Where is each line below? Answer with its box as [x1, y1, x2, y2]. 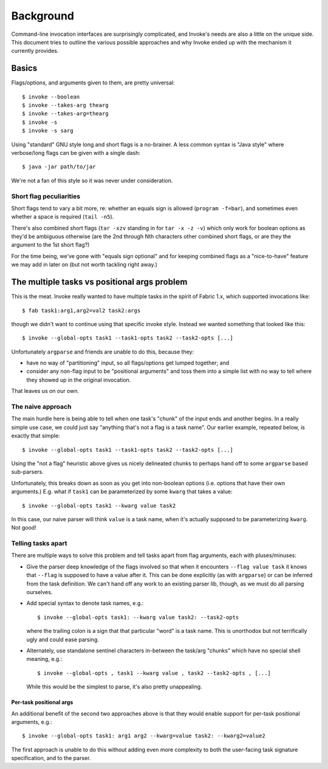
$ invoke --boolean [22, 93, 80, 100]
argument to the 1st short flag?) [11, 241, 90, 248]
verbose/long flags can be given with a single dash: [11, 149, 141, 156]
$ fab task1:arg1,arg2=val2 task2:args [22, 307, 141, 314]
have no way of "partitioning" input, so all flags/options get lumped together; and [26, 359, 230, 367]
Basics [11, 63, 38, 73]
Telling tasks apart [11, 539, 67, 548]
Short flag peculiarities [11, 192, 81, 200]
